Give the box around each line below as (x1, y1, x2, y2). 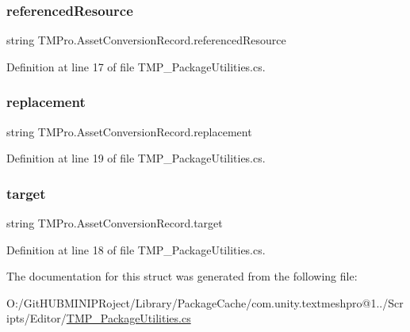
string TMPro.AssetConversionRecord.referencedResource (6, 32, 286, 48)
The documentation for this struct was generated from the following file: (6, 268, 358, 284)
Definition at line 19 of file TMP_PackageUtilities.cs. (6, 150, 266, 166)
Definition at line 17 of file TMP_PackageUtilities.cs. (6, 58, 266, 74)
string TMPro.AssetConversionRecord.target (6, 215, 223, 231)
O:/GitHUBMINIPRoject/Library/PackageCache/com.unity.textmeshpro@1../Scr (6, 294, 404, 311)
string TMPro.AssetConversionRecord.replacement (6, 123, 252, 139)
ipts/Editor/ (6, 310, 67, 326)
